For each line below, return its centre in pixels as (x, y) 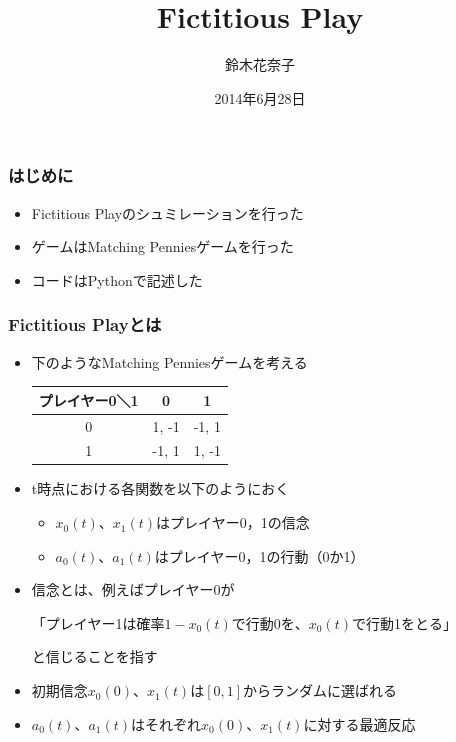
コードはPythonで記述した (117, 279)
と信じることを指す (94, 656)
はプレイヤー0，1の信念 (233, 522)
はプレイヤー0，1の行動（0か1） (259, 555)
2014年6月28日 (260, 97)
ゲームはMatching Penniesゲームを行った (162, 246)
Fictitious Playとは (85, 324)
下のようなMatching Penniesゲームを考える (169, 361)
